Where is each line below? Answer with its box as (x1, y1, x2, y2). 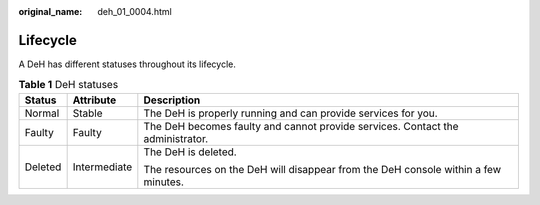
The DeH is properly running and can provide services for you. (143, 106, 439, 120)
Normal (24, 106, 60, 120)
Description (143, 93, 201, 107)
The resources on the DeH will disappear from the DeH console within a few (143, 162, 502, 176)
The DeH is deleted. (143, 145, 237, 159)
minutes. (143, 175, 185, 189)
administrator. (143, 131, 209, 145)
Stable (72, 106, 104, 120)
